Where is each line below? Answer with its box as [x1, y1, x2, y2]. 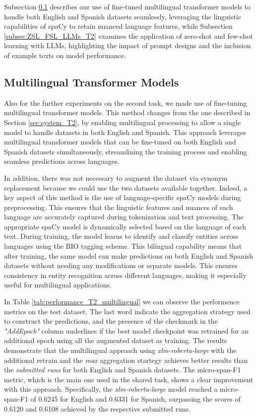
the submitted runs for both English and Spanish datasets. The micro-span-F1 [4, 364, 241, 375]
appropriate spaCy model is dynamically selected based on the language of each [4, 221, 247, 231]
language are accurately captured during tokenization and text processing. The [4, 211, 244, 222]
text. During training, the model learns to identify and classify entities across [4, 231, 239, 241]
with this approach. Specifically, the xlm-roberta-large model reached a [4, 384, 218, 394]
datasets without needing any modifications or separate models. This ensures [4, 260, 238, 271]
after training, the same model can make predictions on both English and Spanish [4, 250, 253, 261]
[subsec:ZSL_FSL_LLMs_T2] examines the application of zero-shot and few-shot [4, 30, 253, 41]
